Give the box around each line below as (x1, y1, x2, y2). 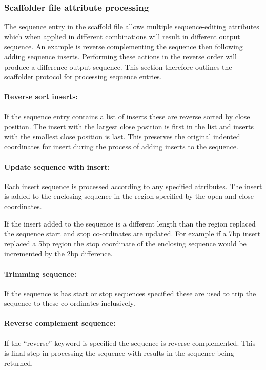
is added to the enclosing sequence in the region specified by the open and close (4, 191, 254, 201)
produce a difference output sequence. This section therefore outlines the (4, 61, 232, 72)
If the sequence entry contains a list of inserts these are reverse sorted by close (4, 111, 250, 121)
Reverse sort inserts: (4, 91, 78, 102)
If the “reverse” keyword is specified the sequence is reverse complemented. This (4, 337, 256, 348)
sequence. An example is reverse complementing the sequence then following (4, 41, 243, 52)
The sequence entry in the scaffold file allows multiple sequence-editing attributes (4, 21, 259, 32)
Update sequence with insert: (4, 161, 110, 172)
